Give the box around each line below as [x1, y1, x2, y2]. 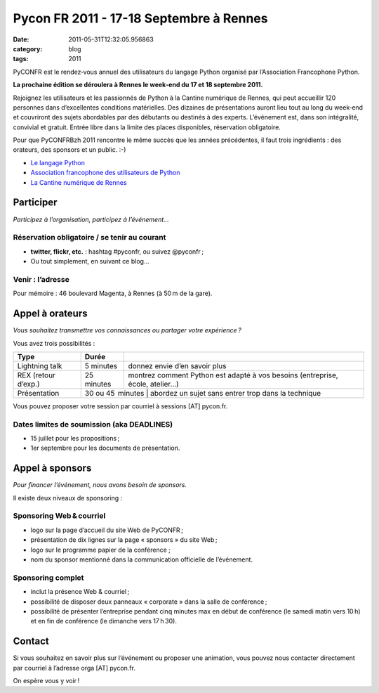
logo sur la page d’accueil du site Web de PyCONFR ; [30, 526, 184, 534]
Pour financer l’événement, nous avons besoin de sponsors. [13, 481, 187, 489]
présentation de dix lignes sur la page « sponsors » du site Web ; [30, 536, 218, 544]
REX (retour [17, 370, 56, 380]
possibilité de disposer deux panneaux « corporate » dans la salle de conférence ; [30, 597, 267, 606]
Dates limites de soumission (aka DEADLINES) [13, 419, 173, 429]
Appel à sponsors [13, 462, 92, 474]
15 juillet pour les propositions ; [30, 434, 120, 443]
